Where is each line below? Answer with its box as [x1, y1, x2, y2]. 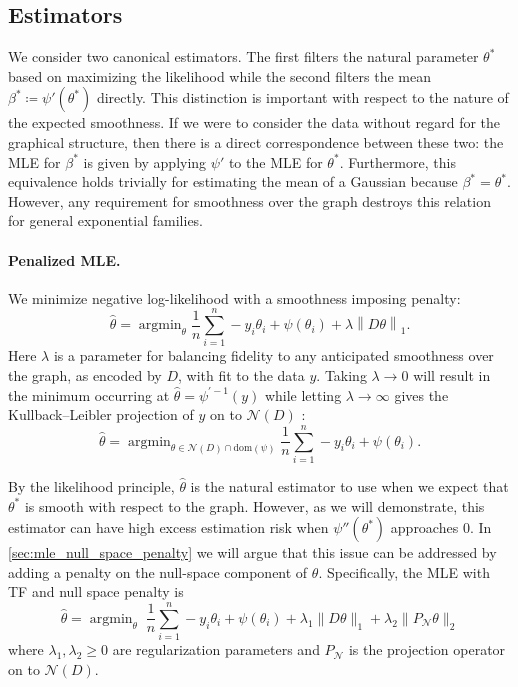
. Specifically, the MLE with [318, 561, 490, 582]
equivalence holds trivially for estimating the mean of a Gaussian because [8, 171, 458, 192]
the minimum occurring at [8, 384, 170, 405]
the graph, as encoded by [8, 365, 162, 386]
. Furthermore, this [339, 151, 456, 172]
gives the [394, 384, 449, 405]
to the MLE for [228, 151, 323, 172]
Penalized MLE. [8, 249, 121, 270]
